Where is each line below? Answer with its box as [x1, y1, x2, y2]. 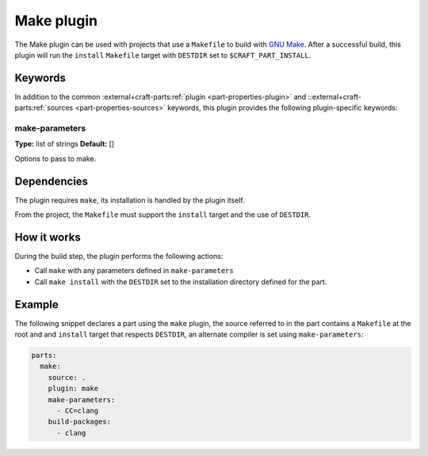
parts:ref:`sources [14, 103, 74, 112]
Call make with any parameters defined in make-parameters [34, 266, 234, 275]
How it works [14, 230, 81, 244]
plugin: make [48, 384, 99, 393]
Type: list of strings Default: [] [14, 139, 115, 149]
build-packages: [48, 417, 111, 427]
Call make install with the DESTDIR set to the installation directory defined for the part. [34, 277, 327, 287]
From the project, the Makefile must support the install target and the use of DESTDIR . [14, 210, 311, 219]
